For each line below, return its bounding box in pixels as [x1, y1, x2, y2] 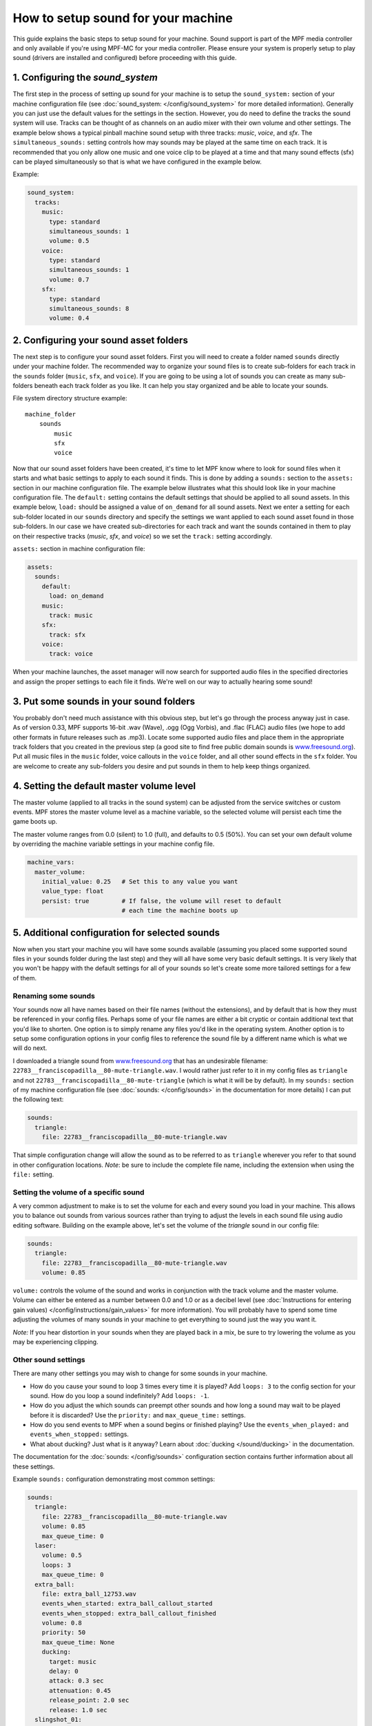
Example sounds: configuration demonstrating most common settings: [12, 1475, 216, 1484]
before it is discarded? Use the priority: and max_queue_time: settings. [30, 1410, 246, 1419]
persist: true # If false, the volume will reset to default [41, 897, 282, 904]
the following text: [12, 1095, 64, 1104]
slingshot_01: [34, 1716, 83, 1723]
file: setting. [12, 1170, 54, 1179]
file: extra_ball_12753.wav [41, 1590, 137, 1598]
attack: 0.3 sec [49, 1677, 104, 1685]
